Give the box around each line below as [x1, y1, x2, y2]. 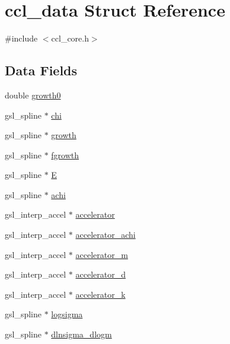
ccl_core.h [51, 32, 89, 44]
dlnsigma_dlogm [51, 328, 112, 340]
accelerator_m [75, 248, 128, 260]
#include [5, 32, 38, 44]
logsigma [51, 308, 83, 320]
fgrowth [51, 148, 79, 161]
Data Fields [5, 61, 78, 79]
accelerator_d [75, 268, 126, 281]
